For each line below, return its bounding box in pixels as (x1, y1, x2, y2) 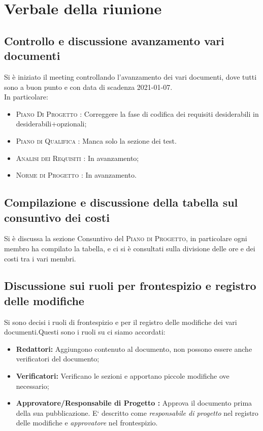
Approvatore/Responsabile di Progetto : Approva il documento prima (16, 397, 252, 408)
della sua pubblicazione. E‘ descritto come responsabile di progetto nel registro (16, 407, 258, 418)
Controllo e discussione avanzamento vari (4, 32, 224, 48)
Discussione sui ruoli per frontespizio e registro (4, 278, 256, 293)
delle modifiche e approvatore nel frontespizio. (16, 417, 158, 428)
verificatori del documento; (16, 353, 100, 364)
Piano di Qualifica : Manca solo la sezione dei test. (16, 135, 177, 146)
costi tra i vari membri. (4, 253, 76, 263)
